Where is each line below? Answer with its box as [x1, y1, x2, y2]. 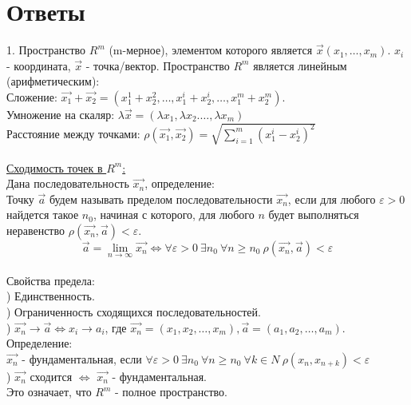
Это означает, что [6, 383, 92, 400]
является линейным [253, 57, 347, 73]
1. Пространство [6, 42, 86, 58]
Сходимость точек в [6, 159, 103, 176]
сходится [30, 367, 73, 384]
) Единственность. [6, 288, 95, 304]
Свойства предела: [6, 272, 95, 288]
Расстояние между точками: [6, 125, 140, 141]
